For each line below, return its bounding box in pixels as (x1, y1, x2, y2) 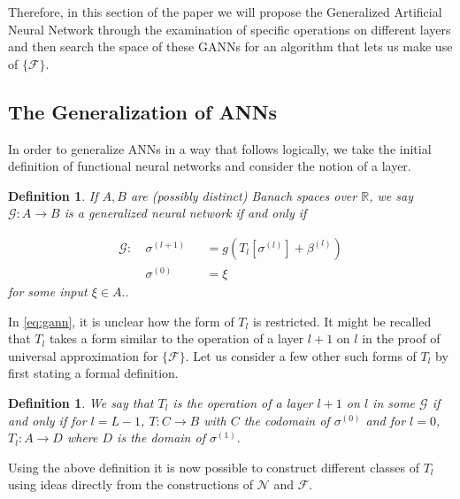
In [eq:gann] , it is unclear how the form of (8, 311, 234, 330)
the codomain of (243, 411, 330, 429)
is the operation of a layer (172, 394, 313, 411)
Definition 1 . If (8, 186, 98, 204)
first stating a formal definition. (8, 364, 179, 382)
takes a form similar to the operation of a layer (49, 329, 304, 348)
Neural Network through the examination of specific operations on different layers (8, 19, 451, 38)
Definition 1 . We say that (8, 394, 154, 411)
